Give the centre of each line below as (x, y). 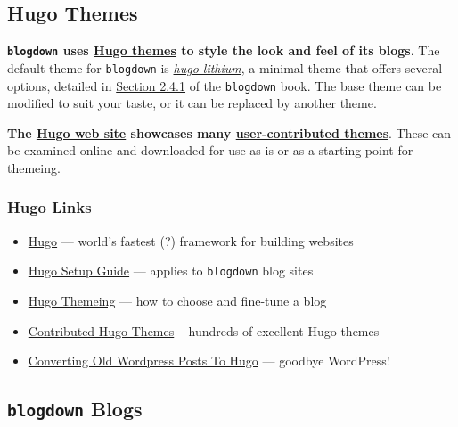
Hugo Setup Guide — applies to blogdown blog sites (171, 271)
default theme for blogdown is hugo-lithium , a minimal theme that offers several (225, 67)
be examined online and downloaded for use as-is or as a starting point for (210, 150)
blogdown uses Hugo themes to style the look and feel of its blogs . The (224, 50)
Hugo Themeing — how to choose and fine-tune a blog (177, 301)
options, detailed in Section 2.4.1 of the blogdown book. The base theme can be (225, 85)
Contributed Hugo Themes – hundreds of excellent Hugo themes (204, 330)
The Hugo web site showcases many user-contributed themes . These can (229, 132)
